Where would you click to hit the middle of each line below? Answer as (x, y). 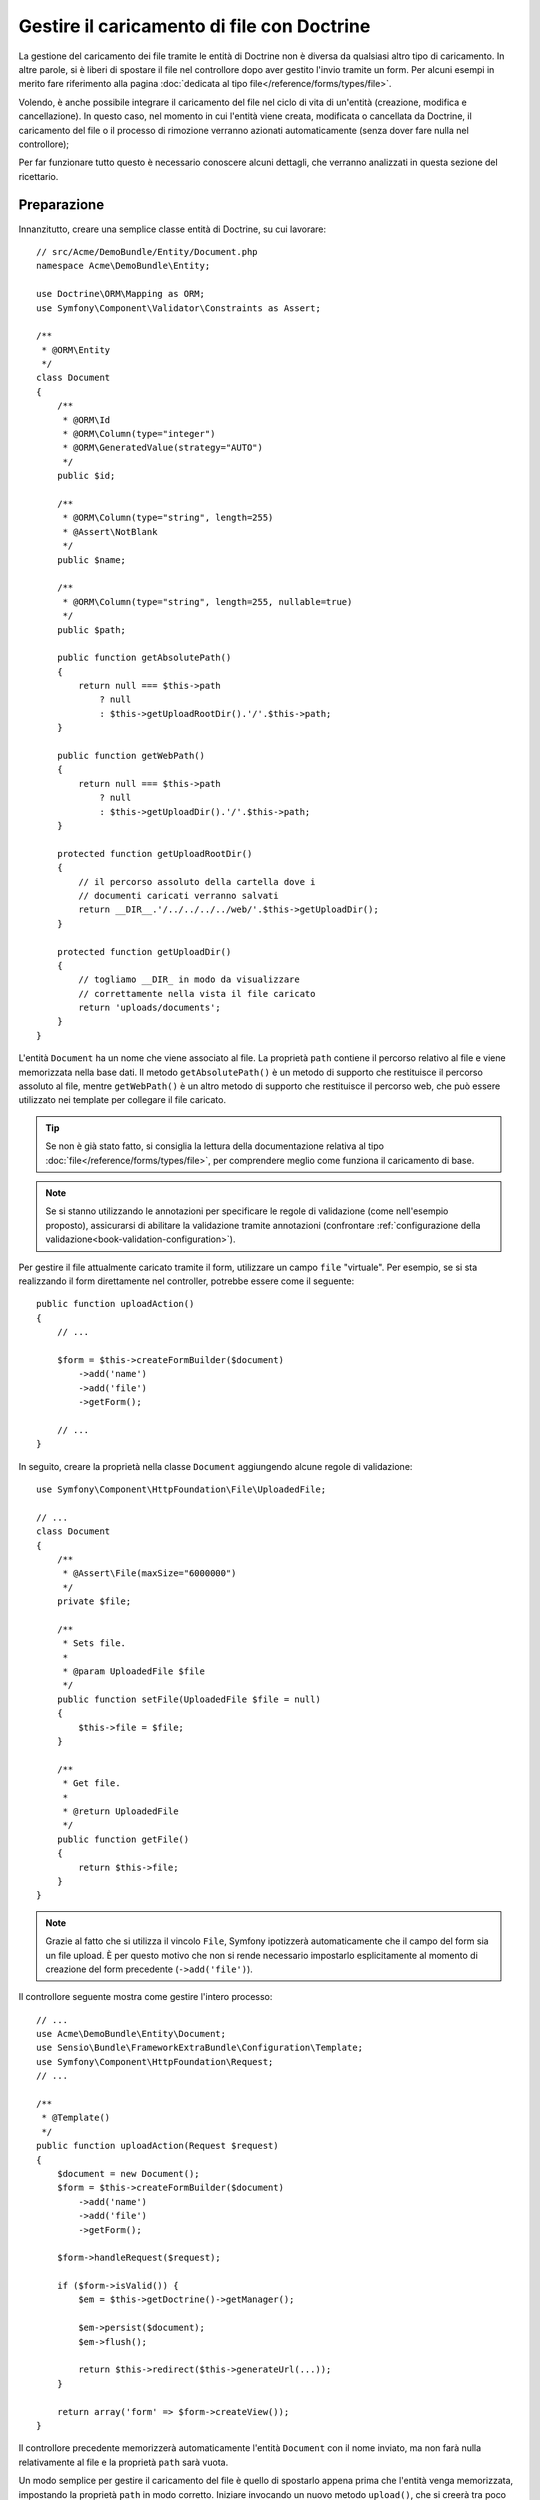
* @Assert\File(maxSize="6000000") (149, 1573)
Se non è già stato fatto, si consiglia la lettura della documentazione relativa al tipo (215, 1146)
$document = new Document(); (128, 2173)
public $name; (91, 559)
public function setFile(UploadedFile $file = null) (189, 1699)
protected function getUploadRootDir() (154, 853)
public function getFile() (123, 1839)
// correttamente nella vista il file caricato (197, 993)
